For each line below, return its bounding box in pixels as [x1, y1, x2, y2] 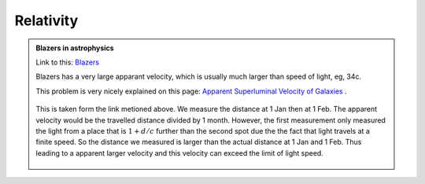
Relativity [14, 12, 79, 29]
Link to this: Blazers [35, 57, 100, 67]
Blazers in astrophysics [35, 43, 114, 53]
